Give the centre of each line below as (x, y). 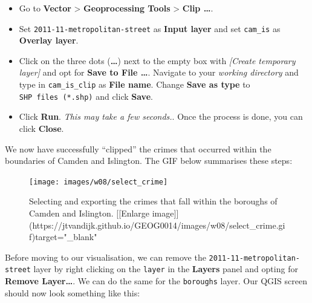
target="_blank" (66, 237)
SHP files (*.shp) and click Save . (86, 96)
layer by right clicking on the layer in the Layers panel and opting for (166, 269)
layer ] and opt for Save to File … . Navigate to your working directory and (159, 72)
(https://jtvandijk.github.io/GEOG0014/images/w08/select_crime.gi (157, 225)
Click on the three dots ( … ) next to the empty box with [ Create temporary (157, 60)
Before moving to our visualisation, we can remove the (106, 257)
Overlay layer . (49, 40)
